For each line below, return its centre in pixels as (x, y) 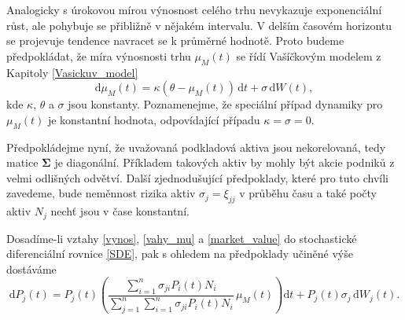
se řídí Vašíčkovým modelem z (309, 55)
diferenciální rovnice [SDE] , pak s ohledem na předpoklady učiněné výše (180, 254)
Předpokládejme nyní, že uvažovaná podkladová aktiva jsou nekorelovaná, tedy (196, 147)
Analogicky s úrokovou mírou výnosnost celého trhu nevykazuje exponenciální (194, 9)
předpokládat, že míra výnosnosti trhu (99, 55)
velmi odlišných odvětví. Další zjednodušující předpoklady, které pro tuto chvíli (197, 177)
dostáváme (31, 269)
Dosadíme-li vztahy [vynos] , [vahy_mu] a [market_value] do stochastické (182, 238)
